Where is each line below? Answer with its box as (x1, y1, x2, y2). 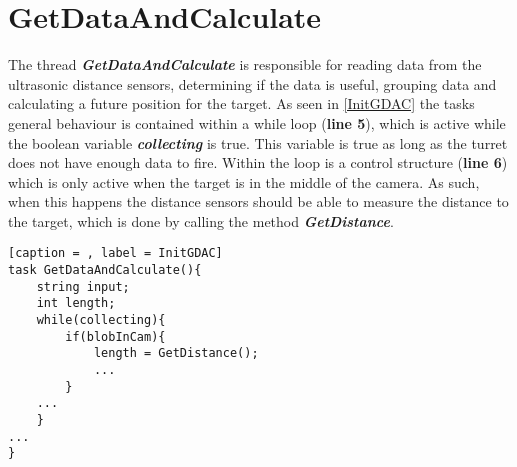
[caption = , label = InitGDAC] (8, 246, 223, 261)
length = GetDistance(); (93, 346, 259, 361)
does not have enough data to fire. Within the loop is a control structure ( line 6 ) (8, 152, 508, 173)
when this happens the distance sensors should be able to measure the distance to (8, 191, 509, 212)
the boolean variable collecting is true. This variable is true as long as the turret (8, 132, 508, 153)
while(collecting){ (36, 313, 166, 328)
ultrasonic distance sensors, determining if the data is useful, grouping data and (8, 73, 497, 94)
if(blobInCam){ (65, 329, 166, 344)
